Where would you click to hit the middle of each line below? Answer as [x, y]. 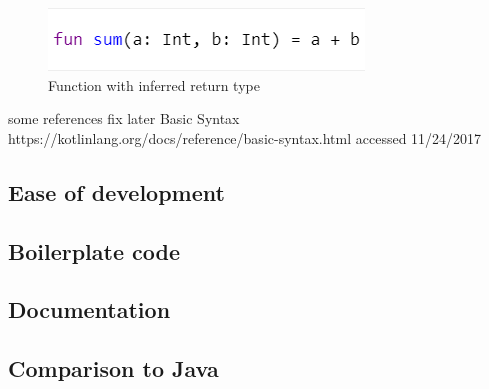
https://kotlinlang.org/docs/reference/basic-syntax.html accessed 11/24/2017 [245, 137]
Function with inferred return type [154, 84]
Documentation [89, 309]
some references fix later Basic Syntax [124, 118]
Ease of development [116, 191]
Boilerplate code [94, 250]
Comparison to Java [113, 368]
